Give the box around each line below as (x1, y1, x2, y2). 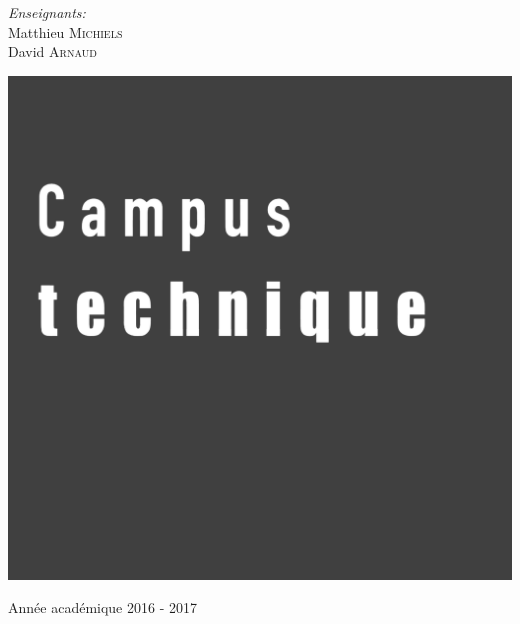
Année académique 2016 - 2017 (8, 597, 197, 618)
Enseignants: (8, 2, 86, 22)
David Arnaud (8, 41, 97, 62)
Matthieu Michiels (8, 21, 123, 42)
